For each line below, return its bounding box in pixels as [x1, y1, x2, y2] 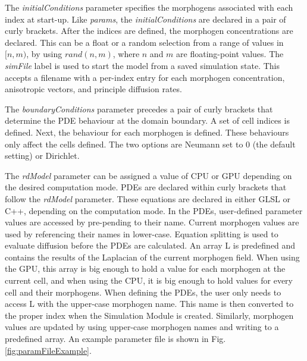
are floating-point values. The [176, 48, 284, 60]
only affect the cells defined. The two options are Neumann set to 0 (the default [5, 137, 296, 150]
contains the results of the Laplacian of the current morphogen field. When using [5, 250, 300, 263]
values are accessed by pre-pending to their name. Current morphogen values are [5, 216, 299, 228]
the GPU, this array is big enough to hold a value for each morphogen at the [5, 262, 286, 275]
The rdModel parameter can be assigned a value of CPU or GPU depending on [5, 169, 292, 181]
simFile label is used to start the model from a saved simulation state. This [5, 59, 280, 71]
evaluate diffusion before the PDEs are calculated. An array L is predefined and [5, 239, 296, 252]
